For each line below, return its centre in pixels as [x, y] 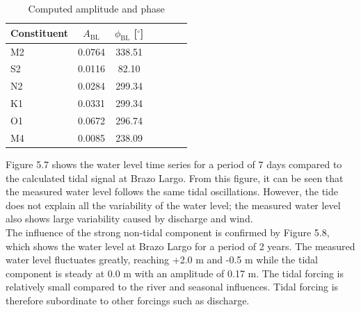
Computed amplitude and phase [96, 8]
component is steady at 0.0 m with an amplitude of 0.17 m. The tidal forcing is [175, 273]
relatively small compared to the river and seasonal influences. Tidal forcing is [172, 287]
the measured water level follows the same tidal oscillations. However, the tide [172, 191]
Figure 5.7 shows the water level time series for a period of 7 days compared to [174, 164]
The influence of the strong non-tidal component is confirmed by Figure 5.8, [168, 232]
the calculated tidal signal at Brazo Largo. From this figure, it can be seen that [175, 178]
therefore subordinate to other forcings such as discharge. [128, 300]
